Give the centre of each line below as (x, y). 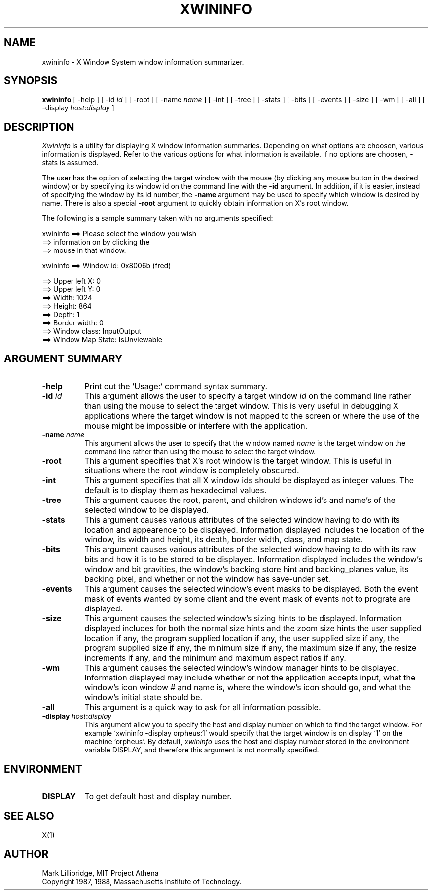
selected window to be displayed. (147, 510)
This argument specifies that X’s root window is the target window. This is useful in (238, 461)
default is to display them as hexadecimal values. (176, 490)
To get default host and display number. (158, 796)
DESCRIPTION (39, 127)
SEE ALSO (29, 816)
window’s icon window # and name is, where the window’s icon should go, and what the (248, 688)
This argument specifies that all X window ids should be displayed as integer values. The (249, 481)
